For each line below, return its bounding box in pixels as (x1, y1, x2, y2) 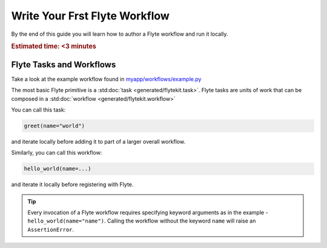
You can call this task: (11, 106, 66, 113)
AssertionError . (27, 226, 74, 233)
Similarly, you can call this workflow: (11, 149, 102, 156)
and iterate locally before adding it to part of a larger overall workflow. (11, 138, 186, 145)
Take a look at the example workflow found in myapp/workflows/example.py (11, 75, 202, 82)
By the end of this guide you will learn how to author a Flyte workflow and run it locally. (11, 30, 228, 38)
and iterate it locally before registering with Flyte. (11, 181, 134, 188)
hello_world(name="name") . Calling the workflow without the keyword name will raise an (27, 217, 256, 224)
